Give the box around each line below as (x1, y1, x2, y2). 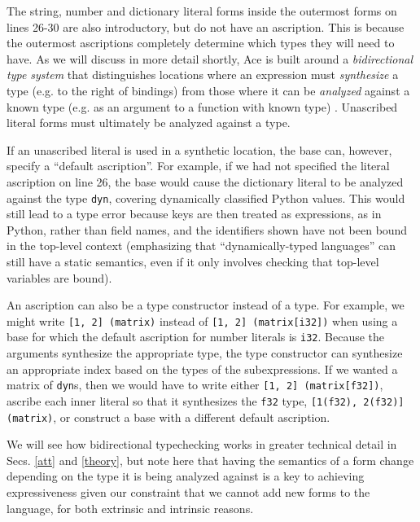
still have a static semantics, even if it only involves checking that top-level (7, 252, 379, 270)
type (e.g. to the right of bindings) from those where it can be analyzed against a (7, 81, 410, 99)
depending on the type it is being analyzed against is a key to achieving (7, 467, 365, 485)
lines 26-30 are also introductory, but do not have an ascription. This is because (7, 18, 405, 35)
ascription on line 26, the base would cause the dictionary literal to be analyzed (7, 173, 404, 190)
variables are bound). (7, 269, 112, 286)
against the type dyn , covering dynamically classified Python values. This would (7, 189, 405, 206)
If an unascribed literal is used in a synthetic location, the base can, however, (7, 141, 392, 158)
